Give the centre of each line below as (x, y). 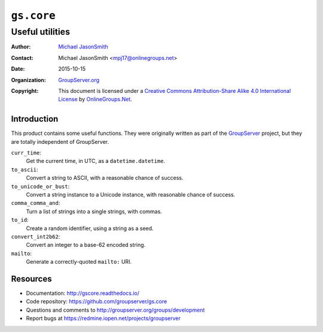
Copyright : (25, 90)
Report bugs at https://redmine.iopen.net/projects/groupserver (103, 318)
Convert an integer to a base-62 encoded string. (86, 245)
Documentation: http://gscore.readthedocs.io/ (83, 293)
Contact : (22, 58)
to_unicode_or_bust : (40, 186)
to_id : (20, 220)
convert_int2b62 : (36, 236)
